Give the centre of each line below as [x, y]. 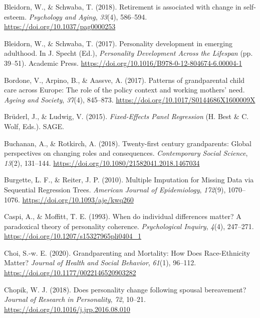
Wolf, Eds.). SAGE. [34, 126]
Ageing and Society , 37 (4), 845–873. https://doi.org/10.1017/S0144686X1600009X [130, 99]
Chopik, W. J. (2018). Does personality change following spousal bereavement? [125, 289]
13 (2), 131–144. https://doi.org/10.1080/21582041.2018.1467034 [102, 163]
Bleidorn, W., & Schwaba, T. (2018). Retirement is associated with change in [123, 7]
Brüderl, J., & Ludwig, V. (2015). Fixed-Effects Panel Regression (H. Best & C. [126, 116]
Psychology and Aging [62, 16]
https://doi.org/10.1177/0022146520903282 [70, 273]
